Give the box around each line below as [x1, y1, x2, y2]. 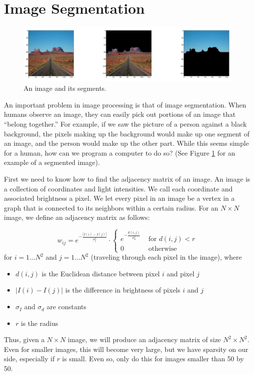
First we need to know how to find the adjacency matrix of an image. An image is [4, 173, 251, 184]
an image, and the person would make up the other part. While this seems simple [4, 138, 249, 148]
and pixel [166, 268, 195, 278]
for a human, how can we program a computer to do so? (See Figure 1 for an [4, 147, 235, 158]
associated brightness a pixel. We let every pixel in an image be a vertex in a [4, 193, 235, 203]
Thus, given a [4, 334, 45, 345]
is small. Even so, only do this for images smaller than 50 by [62, 353, 244, 364]
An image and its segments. [24, 83, 106, 93]
